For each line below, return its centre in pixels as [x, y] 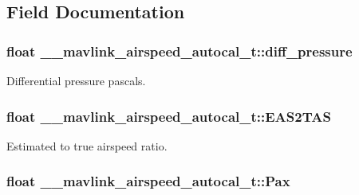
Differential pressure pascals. [76, 80]
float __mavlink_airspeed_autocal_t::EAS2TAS [169, 116]
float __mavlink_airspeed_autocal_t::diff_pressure [179, 51]
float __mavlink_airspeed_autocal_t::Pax [148, 181]
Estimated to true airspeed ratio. [87, 145]
